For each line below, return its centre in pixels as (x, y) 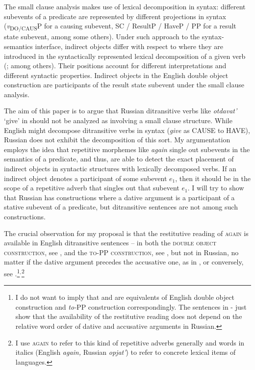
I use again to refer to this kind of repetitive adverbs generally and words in (130, 342)
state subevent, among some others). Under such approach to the (102, 37)
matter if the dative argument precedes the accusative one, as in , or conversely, (124, 262)
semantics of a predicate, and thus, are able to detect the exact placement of (119, 159)
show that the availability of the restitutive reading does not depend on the (129, 316)
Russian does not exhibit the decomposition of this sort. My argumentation (117, 140)
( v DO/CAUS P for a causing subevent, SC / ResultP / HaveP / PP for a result (120, 26)
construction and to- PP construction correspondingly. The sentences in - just (131, 306)
